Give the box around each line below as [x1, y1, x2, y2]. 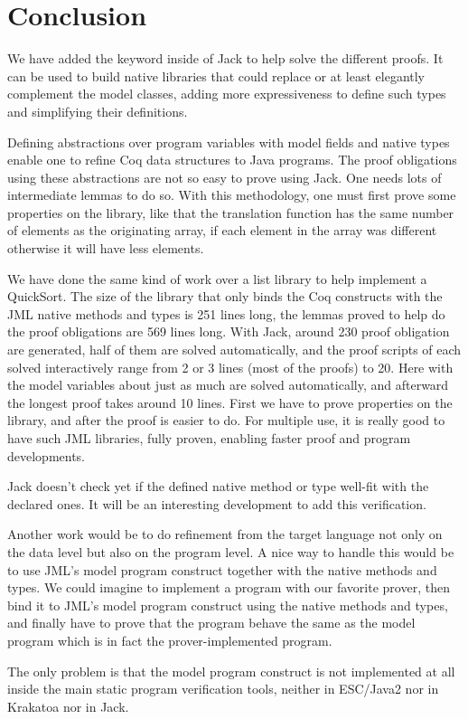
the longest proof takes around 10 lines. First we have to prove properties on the [7, 393, 453, 412]
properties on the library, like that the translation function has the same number [7, 203, 454, 222]
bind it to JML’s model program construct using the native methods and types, [7, 595, 448, 614]
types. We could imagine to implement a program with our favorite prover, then [7, 578, 450, 597]
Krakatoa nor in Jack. [7, 696, 129, 715]
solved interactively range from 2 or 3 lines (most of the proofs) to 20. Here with [7, 357, 454, 376]
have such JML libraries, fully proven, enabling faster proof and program [7, 429, 411, 447]
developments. [7, 446, 86, 465]
